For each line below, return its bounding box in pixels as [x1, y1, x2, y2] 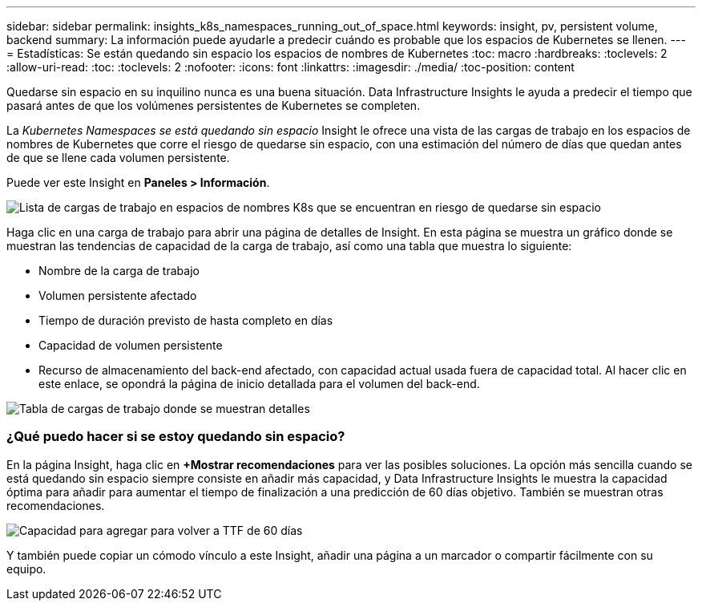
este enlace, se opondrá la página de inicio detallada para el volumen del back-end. [38, 377, 480, 391]
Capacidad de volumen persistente [38, 338, 223, 352]
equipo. [6, 561, 46, 576]
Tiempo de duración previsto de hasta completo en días [38, 314, 333, 327]
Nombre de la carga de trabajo [38, 264, 200, 277]
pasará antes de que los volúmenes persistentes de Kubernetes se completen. [6, 99, 421, 112]
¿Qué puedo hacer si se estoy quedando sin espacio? [6, 428, 345, 445]
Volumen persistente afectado [38, 289, 197, 302]
